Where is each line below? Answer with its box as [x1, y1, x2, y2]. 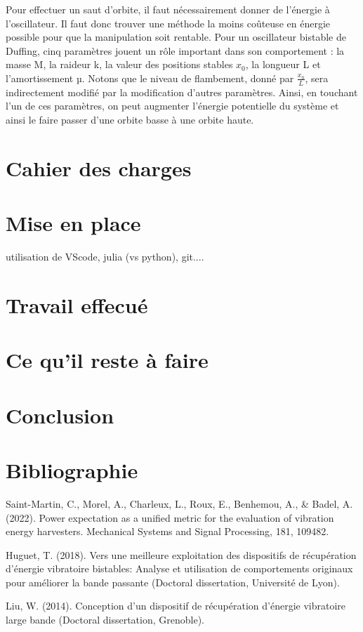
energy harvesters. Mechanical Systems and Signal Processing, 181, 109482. [6, 524, 329, 539]
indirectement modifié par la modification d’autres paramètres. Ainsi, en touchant [6, 84, 358, 99]
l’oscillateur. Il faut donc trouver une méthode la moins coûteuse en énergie [6, 15, 330, 30]
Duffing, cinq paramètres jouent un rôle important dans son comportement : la [6, 43, 345, 58]
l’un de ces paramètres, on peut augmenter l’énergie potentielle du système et [6, 98, 339, 113]
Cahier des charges [6, 153, 192, 182]
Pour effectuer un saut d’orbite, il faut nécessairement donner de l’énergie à [6, 2, 330, 16]
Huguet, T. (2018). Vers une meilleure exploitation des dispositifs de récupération [6, 547, 357, 562]
